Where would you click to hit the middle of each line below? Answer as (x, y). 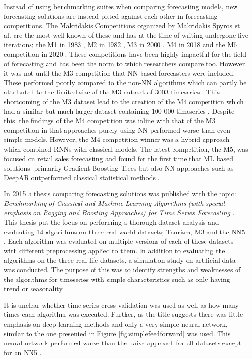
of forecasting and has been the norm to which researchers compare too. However (125, 63)
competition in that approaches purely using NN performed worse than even (117, 130)
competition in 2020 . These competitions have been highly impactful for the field (125, 54)
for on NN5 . (23, 352)
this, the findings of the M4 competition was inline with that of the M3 (110, 120)
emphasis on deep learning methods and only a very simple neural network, (116, 324)
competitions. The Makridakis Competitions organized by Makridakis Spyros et (122, 25)
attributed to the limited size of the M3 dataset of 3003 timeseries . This (112, 92)
